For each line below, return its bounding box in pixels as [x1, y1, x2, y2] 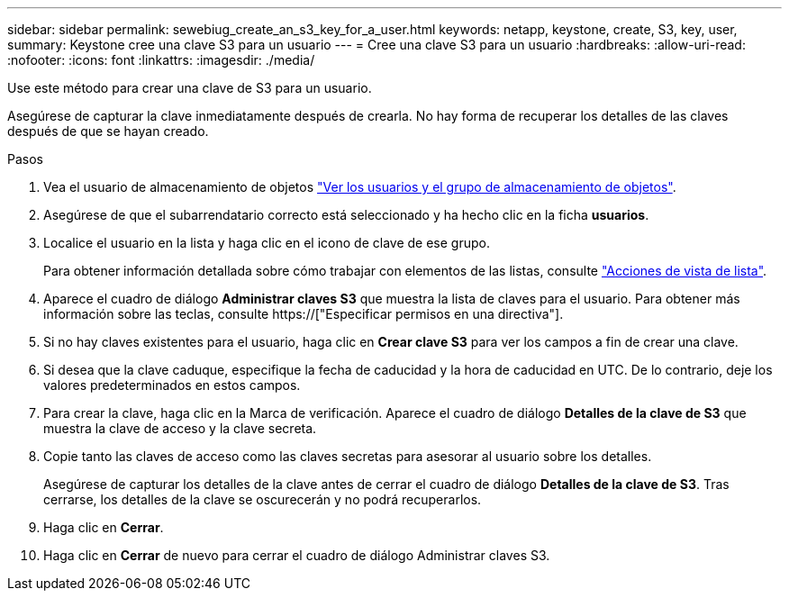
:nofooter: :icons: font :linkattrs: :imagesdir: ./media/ [7, 52, 315, 68]
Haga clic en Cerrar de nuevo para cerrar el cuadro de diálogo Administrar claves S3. [43, 548, 550, 563]
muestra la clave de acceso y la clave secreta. [43, 421, 317, 436]
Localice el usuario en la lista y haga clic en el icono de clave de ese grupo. [43, 235, 490, 250]
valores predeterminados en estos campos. [43, 377, 301, 393]
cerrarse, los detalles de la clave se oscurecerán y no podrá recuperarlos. [43, 492, 482, 507]
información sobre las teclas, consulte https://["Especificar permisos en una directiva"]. [43, 306, 564, 322]
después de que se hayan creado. [7, 123, 209, 139]
